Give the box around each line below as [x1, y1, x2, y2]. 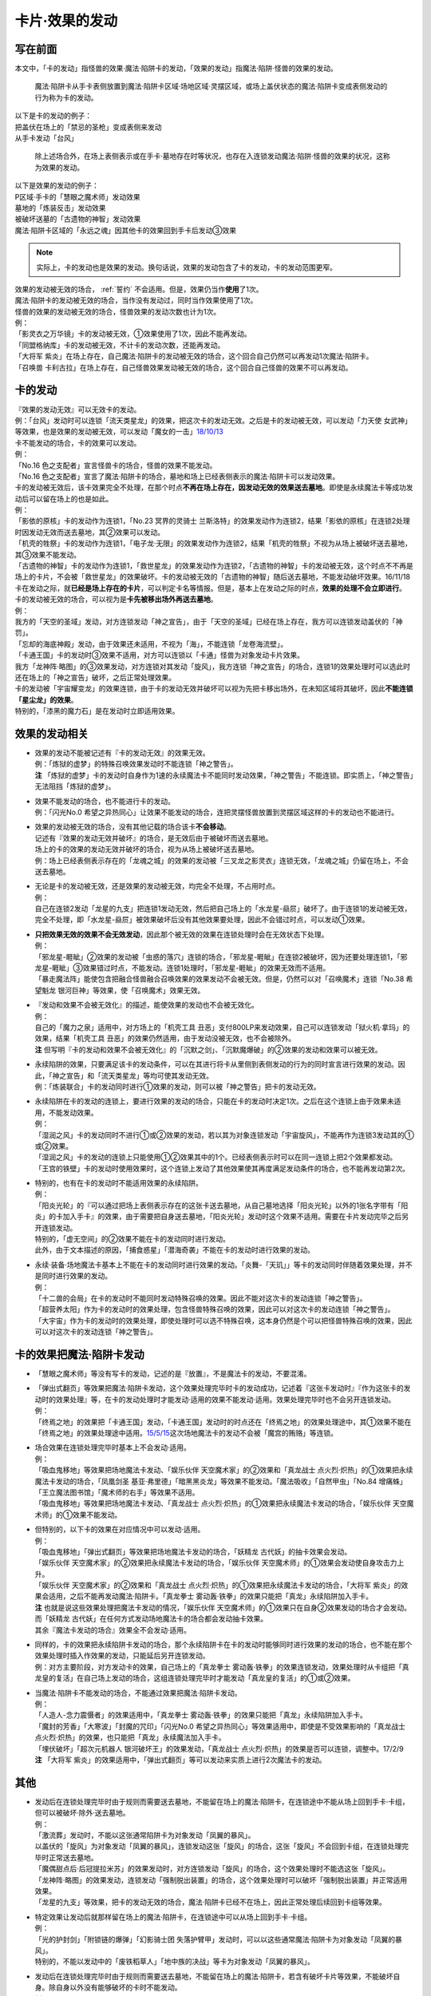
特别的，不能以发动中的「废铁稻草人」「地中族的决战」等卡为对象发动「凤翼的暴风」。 [34, 1957, 314, 1966]
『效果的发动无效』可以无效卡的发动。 [14, 404, 141, 414]
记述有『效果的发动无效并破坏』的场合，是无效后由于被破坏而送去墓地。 [34, 833, 273, 842]
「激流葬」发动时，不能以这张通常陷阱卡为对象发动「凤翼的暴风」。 [34, 1831, 255, 1840]
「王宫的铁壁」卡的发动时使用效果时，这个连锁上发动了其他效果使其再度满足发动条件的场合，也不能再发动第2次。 [34, 1163, 410, 1173]
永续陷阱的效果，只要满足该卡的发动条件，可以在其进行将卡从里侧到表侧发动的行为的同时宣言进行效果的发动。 [34, 1059, 398, 1069]
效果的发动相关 [14, 727, 89, 740]
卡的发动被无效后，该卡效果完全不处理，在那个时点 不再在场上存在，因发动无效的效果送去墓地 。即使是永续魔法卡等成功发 [14, 483, 413, 493]
